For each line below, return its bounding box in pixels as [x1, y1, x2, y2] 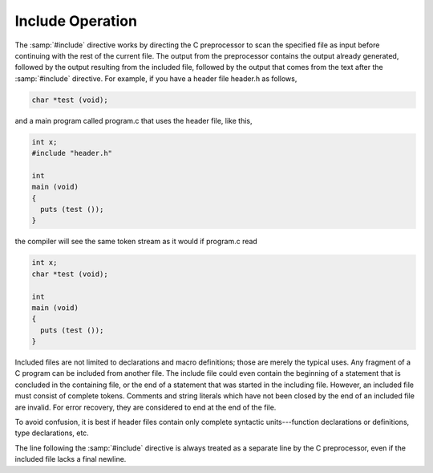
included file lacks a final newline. [14, 455, 127, 464]
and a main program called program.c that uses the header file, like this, [14, 116, 253, 125]
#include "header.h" [31, 149, 112, 158]
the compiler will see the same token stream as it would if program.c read [14, 237, 258, 247]
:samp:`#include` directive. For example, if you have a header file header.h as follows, [14, 73, 297, 84]
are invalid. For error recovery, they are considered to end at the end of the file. [14, 402, 277, 412]
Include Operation [14, 12, 138, 30]
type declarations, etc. [14, 428, 90, 438]
